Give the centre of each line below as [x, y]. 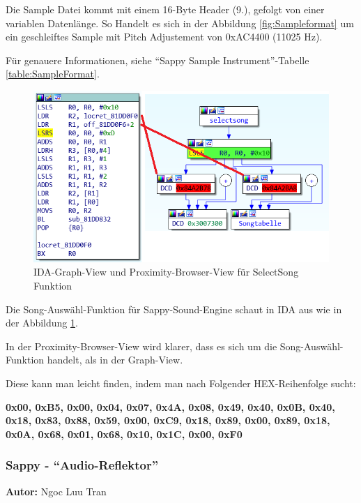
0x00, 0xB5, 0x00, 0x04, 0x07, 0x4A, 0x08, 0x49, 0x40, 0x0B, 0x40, [170, 406]
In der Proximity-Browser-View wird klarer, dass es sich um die [141, 346]
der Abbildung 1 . [42, 323]
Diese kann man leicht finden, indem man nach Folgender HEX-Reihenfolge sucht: [181, 383]
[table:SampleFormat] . [53, 74]
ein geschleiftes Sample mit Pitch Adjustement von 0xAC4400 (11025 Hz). [164, 37]
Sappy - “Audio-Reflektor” [82, 465]
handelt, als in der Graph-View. [115, 360]
